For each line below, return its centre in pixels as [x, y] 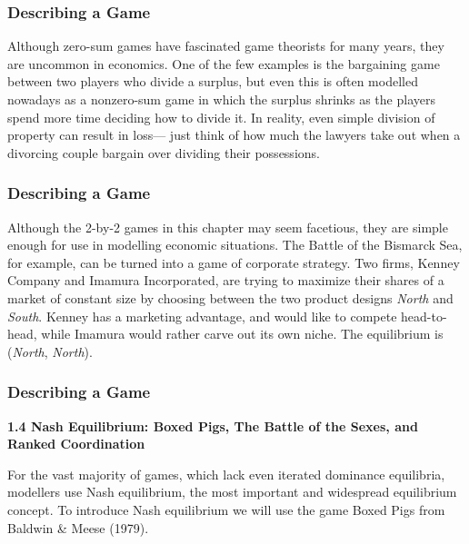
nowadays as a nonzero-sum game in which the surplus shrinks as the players [221, 99]
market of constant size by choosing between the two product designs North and [230, 297]
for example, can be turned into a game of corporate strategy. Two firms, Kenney [234, 262]
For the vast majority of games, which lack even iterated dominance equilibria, [226, 474]
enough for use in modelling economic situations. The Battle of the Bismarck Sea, [235, 245]
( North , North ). [50, 351]
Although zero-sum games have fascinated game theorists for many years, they [226, 46]
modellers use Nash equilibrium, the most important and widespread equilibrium [232, 492]
